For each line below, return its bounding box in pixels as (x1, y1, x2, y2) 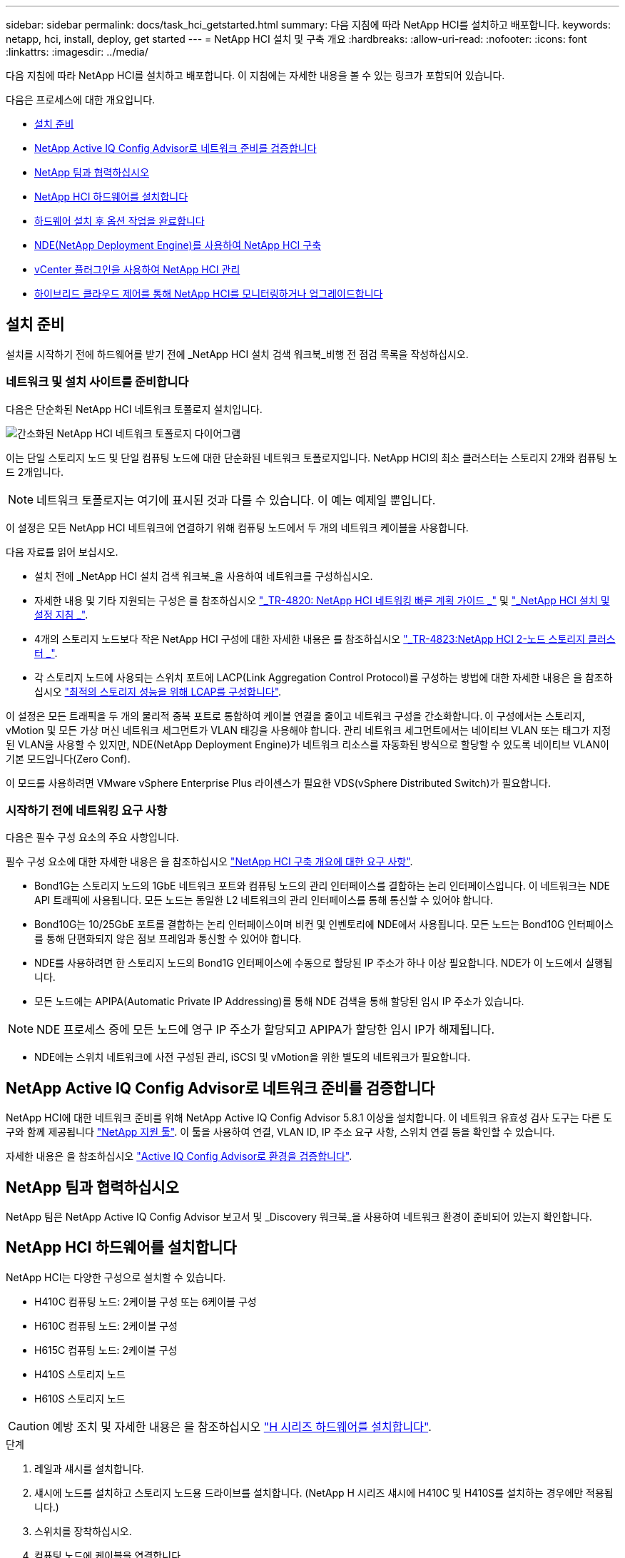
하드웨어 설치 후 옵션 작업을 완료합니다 (34, 215, 205, 227)
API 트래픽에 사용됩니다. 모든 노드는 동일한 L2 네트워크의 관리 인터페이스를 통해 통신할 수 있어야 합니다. (34, 894, 493, 907)
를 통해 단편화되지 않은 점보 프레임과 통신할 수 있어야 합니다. (34, 932, 302, 945)
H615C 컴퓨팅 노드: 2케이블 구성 (34, 1343, 178, 1356)
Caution (8, 1418, 50, 1433)
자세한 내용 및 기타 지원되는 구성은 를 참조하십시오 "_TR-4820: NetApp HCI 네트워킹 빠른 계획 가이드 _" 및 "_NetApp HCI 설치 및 (34, 594, 610, 606)
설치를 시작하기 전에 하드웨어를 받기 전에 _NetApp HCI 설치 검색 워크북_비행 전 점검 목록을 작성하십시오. (6, 347, 469, 360)
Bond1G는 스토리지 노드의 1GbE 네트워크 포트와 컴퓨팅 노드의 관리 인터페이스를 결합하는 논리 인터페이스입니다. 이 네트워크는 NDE (34, 880, 610, 892)
